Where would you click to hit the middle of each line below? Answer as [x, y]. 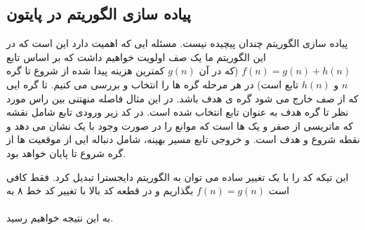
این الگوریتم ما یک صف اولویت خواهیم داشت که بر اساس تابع [136, 56]
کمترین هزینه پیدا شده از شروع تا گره [86, 70]
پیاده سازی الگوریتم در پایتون [99, 14]
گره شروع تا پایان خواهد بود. [66, 153]
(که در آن [219, 70]
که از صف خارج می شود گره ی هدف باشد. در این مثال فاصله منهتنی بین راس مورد [182, 98]
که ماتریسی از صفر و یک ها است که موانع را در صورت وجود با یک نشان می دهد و [180, 125]
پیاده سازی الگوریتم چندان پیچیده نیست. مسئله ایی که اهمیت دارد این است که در [177, 43]
